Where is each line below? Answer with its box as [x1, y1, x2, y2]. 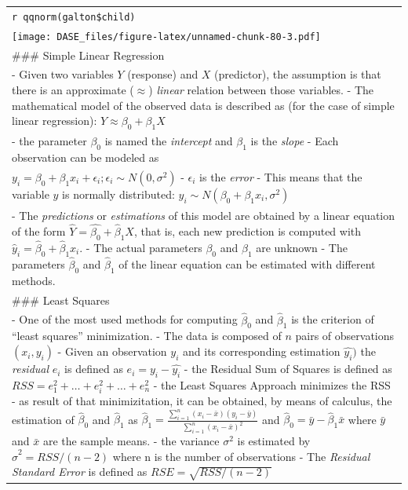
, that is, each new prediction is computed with [133, 222, 362, 239]
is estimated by [237, 433, 311, 449]
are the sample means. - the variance [42, 433, 220, 449]
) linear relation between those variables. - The [148, 82, 374, 97]
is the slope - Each [250, 133, 339, 149]
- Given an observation [57, 343, 167, 360]
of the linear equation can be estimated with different [118, 255, 376, 272]
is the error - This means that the [199, 168, 362, 185]
